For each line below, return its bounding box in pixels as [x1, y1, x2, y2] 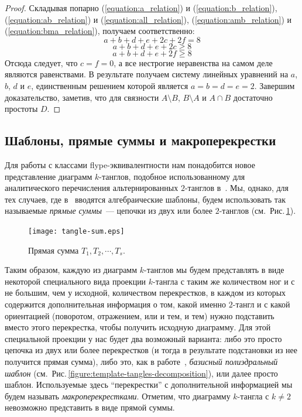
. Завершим [254, 79, 295, 91]
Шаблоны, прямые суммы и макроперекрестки [5, 131, 276, 149]
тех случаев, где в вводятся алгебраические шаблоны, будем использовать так [5, 193, 286, 205]
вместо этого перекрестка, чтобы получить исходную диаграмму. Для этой [5, 321, 271, 333]
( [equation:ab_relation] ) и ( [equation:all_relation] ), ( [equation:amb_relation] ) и [5, 13, 292, 25]
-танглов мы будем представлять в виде [144, 264, 284, 276]
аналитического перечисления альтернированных [5, 182, 179, 194]
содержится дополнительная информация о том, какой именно [5, 298, 227, 310]
